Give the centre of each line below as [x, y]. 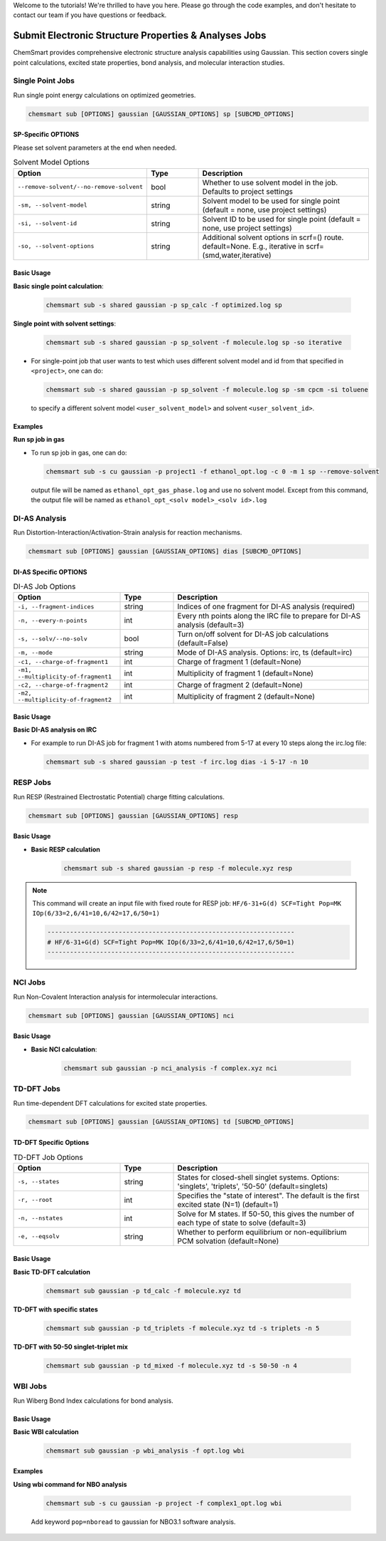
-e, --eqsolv [38, 1236]
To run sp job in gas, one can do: [79, 452]
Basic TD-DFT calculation [52, 1272]
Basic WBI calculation [46, 1431]
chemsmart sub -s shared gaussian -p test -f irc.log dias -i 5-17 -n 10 [177, 762]
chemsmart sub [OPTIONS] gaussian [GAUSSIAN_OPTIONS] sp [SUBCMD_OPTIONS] [161, 114]
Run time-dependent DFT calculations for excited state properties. [110, 1103]
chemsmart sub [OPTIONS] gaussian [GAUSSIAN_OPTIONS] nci [131, 1016]
